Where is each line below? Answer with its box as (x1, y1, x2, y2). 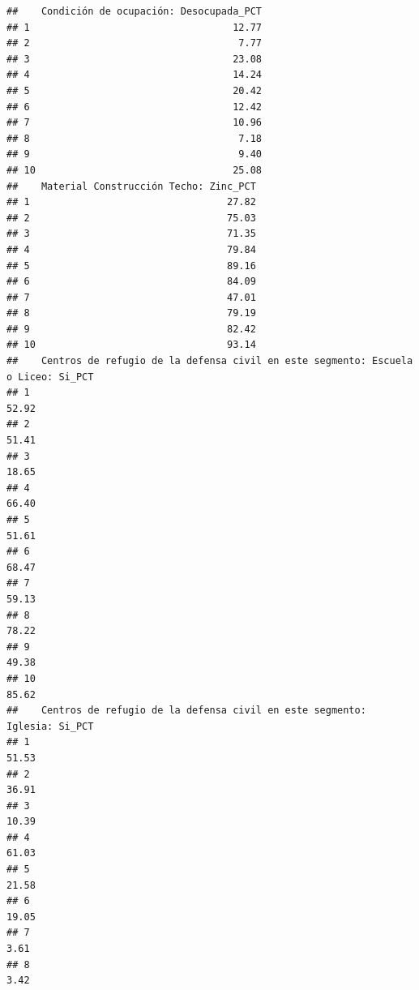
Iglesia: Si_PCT (6, 720, 94, 732)
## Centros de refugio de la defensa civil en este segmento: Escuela (6, 355, 413, 367)
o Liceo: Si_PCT (6, 371, 94, 383)
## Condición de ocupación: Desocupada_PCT (6, 6, 262, 17)
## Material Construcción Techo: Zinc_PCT (6, 180, 256, 192)
